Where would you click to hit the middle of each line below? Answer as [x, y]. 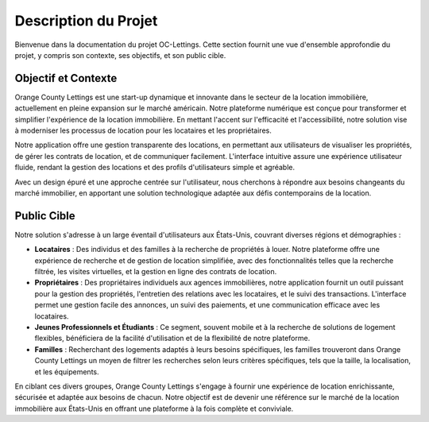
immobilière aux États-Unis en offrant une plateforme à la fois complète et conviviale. [154, 408]
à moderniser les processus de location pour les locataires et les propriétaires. [143, 130]
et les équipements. [67, 372]
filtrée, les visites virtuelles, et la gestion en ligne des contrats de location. [156, 272]
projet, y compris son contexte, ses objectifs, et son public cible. [120, 55]
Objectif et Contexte [66, 78]
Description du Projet [86, 21]
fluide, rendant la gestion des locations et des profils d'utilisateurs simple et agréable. [155, 168]
